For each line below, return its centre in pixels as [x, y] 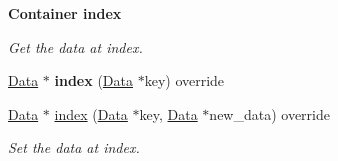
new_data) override [269, 113]
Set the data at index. [74, 147]
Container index [65, 13]
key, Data [168, 113]
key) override [184, 80]
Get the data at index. [75, 46]
